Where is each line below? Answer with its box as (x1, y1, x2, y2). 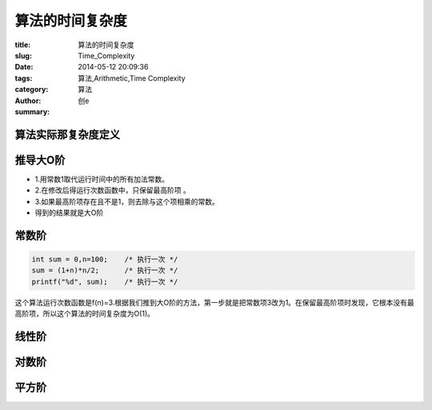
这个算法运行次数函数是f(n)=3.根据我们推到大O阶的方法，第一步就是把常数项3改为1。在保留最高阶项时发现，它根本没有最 (14, 297, 415, 307)
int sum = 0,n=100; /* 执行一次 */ (31, 254, 178, 264)
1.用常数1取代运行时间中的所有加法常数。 (34, 174, 170, 184)
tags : (14, 73, 33, 83)
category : (14, 85, 49, 94)
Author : (14, 96, 42, 105)
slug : (14, 50, 32, 60)
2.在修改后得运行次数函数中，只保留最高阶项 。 (34, 185, 191, 195)
